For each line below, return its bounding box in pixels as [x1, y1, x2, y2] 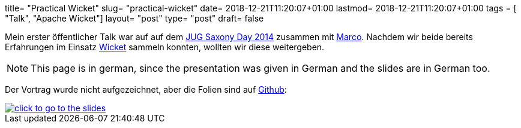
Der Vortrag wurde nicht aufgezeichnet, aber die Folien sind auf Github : [5, 84, 287, 95]
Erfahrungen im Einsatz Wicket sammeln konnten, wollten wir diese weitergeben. [5, 42, 325, 52]
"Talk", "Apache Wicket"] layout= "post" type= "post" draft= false [5, 13, 264, 23]
